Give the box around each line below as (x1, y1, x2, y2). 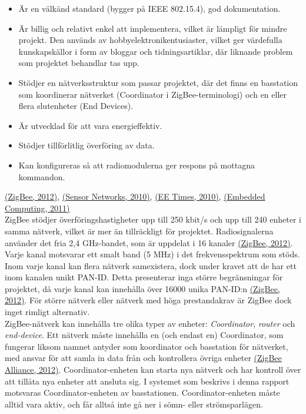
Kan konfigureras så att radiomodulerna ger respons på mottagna (18, 158, 255, 171)
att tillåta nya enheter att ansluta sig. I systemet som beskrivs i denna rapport (5, 375, 290, 387)
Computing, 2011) (5, 201, 70, 214)
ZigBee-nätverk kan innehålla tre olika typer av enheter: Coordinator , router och (5, 317, 295, 329)
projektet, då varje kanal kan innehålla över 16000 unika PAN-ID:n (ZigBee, (5, 282, 280, 294)
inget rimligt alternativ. (5, 306, 90, 318)
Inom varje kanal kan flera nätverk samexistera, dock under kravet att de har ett (5, 259, 297, 271)
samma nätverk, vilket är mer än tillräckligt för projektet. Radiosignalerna (5, 224, 274, 237)
